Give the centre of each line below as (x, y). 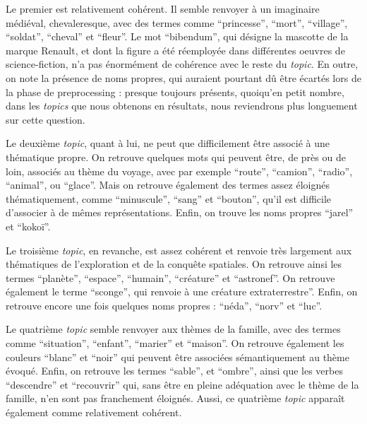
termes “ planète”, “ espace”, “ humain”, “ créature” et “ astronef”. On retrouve (170, 277)
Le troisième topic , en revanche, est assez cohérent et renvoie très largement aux (179, 250)
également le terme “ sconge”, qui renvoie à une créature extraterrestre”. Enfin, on (182, 291)
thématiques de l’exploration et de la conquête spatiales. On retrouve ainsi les (174, 264)
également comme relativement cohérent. (94, 412)
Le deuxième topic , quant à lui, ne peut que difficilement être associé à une (168, 143)
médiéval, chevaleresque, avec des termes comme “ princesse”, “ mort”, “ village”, (177, 22)
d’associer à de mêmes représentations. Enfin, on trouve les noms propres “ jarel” (180, 212)
